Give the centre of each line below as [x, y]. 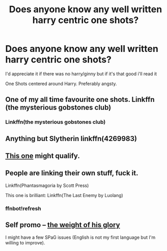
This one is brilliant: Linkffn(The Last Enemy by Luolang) [64, 195]
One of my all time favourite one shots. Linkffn [80, 100]
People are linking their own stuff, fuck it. [72, 173]
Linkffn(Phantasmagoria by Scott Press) [47, 185]
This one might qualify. [43, 156]
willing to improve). [25, 242]
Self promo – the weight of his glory [63, 225]
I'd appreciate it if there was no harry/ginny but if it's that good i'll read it [81, 74]
